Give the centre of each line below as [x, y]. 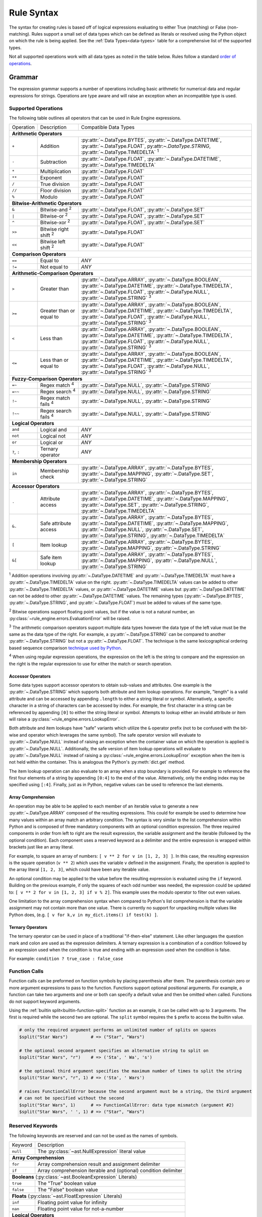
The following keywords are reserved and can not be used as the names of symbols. [93, 1135]
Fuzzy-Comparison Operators [47, 379]
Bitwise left [53, 241]
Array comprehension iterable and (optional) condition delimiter [110, 1171]
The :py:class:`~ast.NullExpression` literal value [92, 1151]
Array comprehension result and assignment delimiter [99, 1164]
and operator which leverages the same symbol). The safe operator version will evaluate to [110, 735]
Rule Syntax [34, 13]
